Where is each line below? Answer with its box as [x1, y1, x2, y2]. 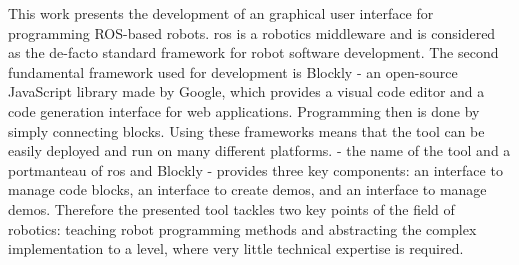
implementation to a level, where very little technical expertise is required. [8, 238, 464, 259]
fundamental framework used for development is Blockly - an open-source [8, 61, 458, 82]
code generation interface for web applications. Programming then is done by [8, 100, 480, 121]
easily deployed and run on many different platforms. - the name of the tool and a [8, 140, 511, 161]
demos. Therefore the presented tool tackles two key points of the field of [8, 198, 455, 219]
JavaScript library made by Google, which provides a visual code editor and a [8, 81, 485, 102]
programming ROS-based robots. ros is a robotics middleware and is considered [8, 22, 496, 43]
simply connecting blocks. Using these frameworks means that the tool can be [8, 120, 485, 141]
